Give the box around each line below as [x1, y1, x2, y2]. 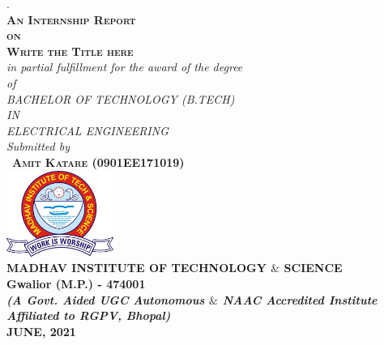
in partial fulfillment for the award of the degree [6, 58, 243, 75]
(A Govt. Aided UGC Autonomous [6, 291, 205, 308]
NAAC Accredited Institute [222, 291, 378, 308]
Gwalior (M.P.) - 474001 [6, 275, 146, 292]
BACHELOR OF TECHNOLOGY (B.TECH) [6, 90, 235, 107]
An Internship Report [6, 11, 136, 28]
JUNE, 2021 [6, 322, 76, 339]
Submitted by [6, 138, 70, 155]
